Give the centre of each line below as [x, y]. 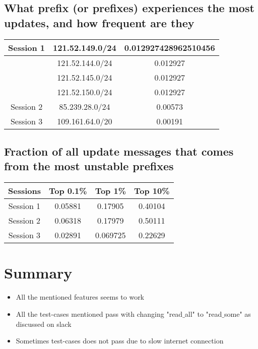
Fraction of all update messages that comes [119, 151]
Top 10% [152, 191]
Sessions [24, 191]
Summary [38, 273]
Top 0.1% [68, 191]
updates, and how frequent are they [99, 22]
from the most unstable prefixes [89, 166]
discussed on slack [44, 324]
